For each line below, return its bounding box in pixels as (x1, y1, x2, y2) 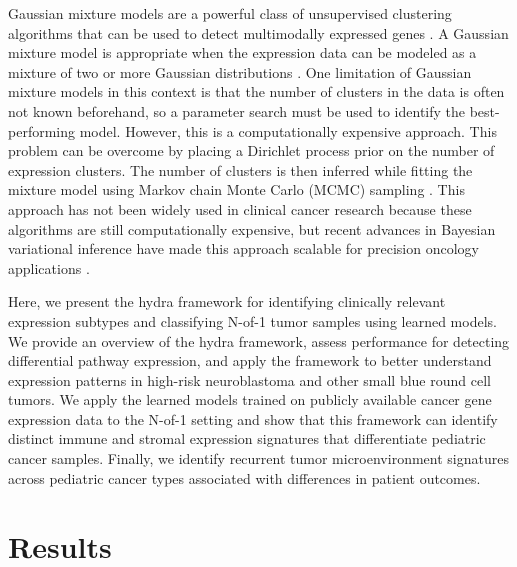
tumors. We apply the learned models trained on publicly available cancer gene (8, 389, 492, 410)
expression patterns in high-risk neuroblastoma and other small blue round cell (8, 369, 491, 390)
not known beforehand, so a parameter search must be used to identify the (8, 100, 466, 121)
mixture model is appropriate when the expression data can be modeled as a (8, 42, 477, 63)
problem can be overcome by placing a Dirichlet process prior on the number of (8, 140, 495, 161)
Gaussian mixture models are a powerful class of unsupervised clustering (8, 3, 452, 23)
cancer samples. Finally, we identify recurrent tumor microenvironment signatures (8, 448, 509, 469)
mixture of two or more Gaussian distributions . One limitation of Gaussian (8, 61, 472, 82)
